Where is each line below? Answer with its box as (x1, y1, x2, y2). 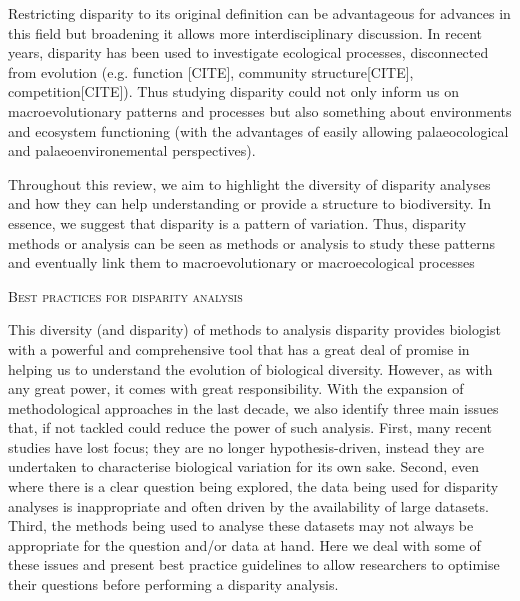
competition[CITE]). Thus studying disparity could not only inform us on (8, 81, 459, 102)
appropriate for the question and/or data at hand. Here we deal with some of (8, 534, 481, 555)
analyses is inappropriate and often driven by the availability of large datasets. (8, 495, 489, 516)
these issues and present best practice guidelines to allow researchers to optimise (8, 554, 500, 575)
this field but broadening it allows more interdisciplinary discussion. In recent (8, 22, 482, 43)
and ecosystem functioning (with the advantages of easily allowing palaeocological (8, 120, 509, 141)
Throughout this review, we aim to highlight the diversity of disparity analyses (8, 173, 491, 194)
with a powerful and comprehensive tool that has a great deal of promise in (8, 338, 470, 359)
